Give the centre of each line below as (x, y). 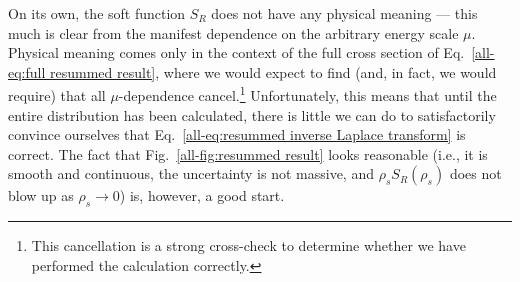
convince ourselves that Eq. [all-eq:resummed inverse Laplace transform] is (237, 134)
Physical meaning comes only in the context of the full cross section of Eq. (236, 52)
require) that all (57, 95)
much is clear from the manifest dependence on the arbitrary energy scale (233, 32)
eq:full (27, 71)
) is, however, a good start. (202, 195)
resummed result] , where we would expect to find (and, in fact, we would (273, 71)
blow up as (41, 195)
